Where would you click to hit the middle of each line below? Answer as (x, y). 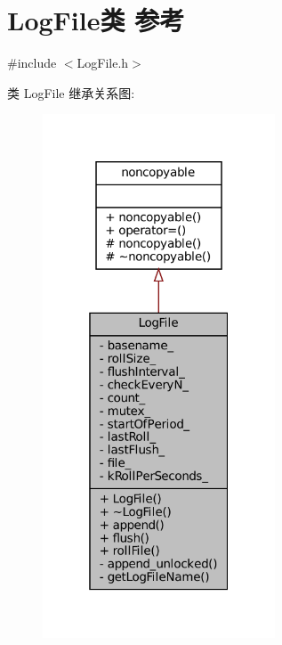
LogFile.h (103, 63)
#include (32, 63)
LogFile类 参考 (96, 20)
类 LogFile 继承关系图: (71, 92)
